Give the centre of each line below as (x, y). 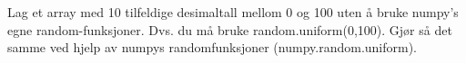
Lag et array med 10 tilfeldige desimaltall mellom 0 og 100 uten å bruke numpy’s (233, 12)
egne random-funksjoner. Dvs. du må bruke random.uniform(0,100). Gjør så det (230, 29)
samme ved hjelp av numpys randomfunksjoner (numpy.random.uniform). (213, 47)
